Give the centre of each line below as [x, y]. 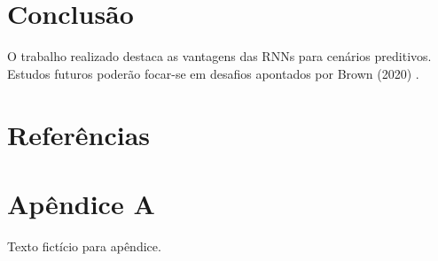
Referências [79, 134]
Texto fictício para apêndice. [84, 246]
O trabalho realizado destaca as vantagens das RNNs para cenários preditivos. [219, 56]
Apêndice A [81, 203]
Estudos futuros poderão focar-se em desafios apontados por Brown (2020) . [213, 73]
